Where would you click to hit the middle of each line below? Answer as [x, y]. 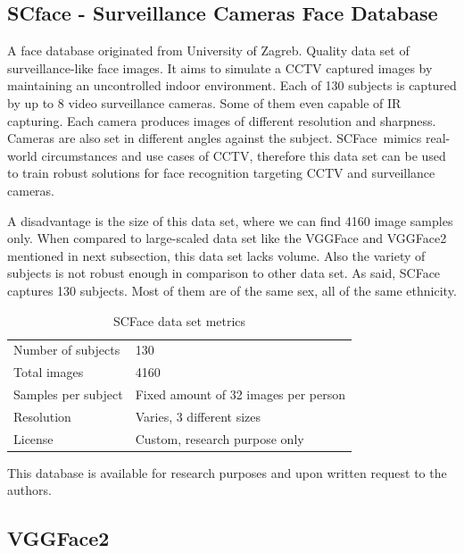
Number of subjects [67, 350]
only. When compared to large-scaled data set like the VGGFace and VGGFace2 [227, 238]
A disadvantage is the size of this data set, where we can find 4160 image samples [230, 220]
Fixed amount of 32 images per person [240, 394]
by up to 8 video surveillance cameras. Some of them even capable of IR [204, 102]
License [33, 438]
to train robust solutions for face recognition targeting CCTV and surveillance [221, 173]
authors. [29, 490]
